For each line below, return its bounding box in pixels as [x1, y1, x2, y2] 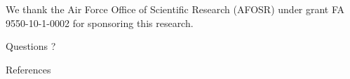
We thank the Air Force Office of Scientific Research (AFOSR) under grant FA [6, 2, 345, 16]
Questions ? [6, 39, 56, 53]
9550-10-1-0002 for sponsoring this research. [6, 15, 194, 30]
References [6, 62, 51, 76]
